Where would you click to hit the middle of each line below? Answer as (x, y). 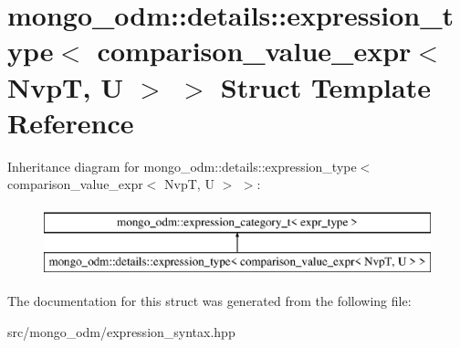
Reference (71, 122)
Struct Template (325, 86)
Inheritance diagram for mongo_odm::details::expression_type (182, 166)
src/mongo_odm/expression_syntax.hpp (121, 331)
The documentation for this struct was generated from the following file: (209, 301)
